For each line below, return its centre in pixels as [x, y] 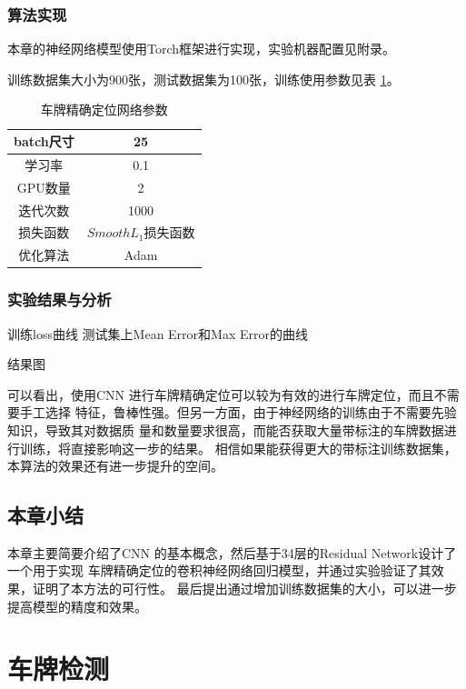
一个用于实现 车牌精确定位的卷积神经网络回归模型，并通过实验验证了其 [219, 570]
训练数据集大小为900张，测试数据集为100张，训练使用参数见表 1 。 [203, 79]
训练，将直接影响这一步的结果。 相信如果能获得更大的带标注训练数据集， [238, 448]
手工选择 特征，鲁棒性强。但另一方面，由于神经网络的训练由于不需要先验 [238, 412]
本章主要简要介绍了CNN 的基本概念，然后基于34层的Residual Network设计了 [232, 552]
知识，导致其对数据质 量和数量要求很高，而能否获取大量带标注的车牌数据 [226, 429]
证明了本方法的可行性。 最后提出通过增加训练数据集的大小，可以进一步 [244, 589]
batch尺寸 [44, 141]
